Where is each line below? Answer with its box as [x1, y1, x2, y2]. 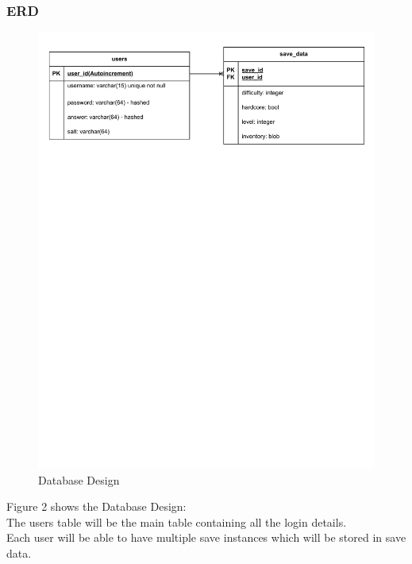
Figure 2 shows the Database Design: [6, 498, 187, 515]
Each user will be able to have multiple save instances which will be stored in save [6, 529, 406, 546]
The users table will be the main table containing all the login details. [6, 513, 347, 530]
